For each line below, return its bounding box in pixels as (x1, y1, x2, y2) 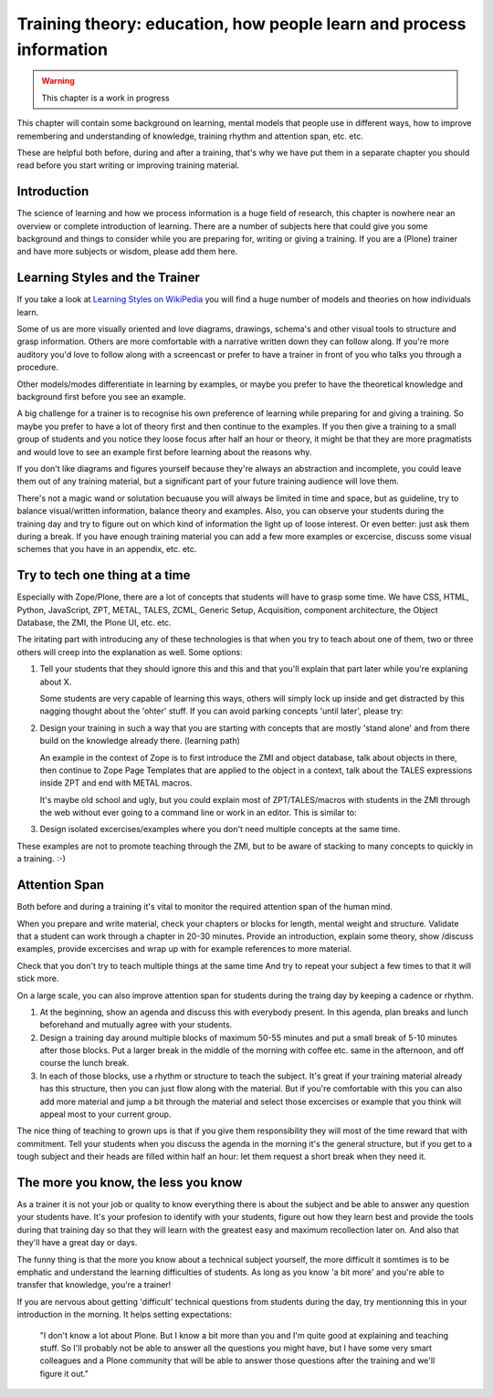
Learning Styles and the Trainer (16, 270, 200, 286)
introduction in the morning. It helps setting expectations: (16, 1309, 233, 1320)
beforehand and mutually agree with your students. (39, 1019, 233, 1030)
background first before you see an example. (16, 391, 186, 402)
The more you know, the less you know (16, 1175, 243, 1190)
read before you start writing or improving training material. (16, 160, 240, 171)
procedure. (16, 361, 59, 373)
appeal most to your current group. (39, 1109, 172, 1120)
